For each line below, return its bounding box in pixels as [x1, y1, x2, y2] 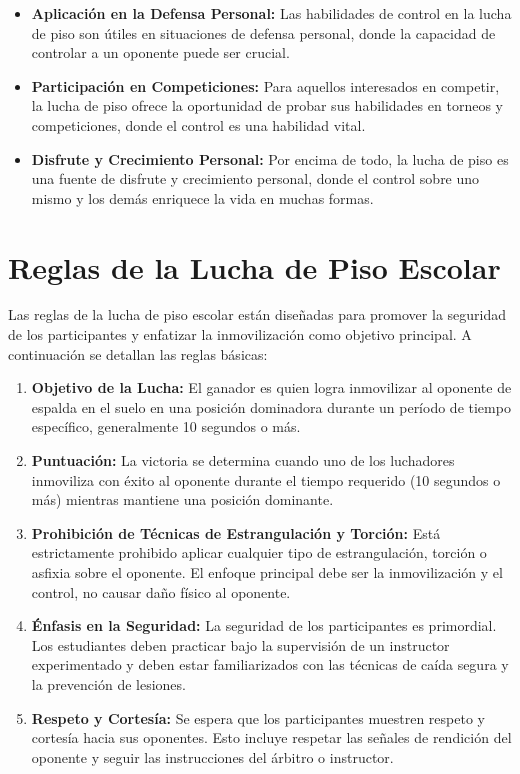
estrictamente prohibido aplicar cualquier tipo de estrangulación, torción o [31, 542, 487, 563]
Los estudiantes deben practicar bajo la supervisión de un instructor [31, 634, 450, 655]
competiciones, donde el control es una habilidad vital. [31, 114, 366, 135]
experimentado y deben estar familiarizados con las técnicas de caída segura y [31, 654, 509, 675]
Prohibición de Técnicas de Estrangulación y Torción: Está [31, 522, 441, 543]
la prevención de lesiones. [31, 673, 186, 694]
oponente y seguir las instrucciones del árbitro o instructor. [31, 746, 394, 767]
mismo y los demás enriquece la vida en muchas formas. [31, 187, 374, 208]
